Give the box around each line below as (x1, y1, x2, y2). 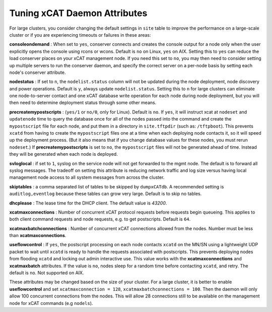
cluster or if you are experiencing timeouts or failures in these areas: (9, 32, 151, 38)
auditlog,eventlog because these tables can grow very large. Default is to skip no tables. (9, 191, 202, 197)
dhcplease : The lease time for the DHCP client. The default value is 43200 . (9, 200, 167, 206)
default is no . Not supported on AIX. (9, 270, 84, 276)
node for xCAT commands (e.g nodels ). (9, 300, 93, 306)
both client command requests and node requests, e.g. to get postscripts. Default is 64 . (9, 216, 191, 222)
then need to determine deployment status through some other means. (9, 99, 157, 106)
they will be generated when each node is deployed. (9, 151, 118, 157)
